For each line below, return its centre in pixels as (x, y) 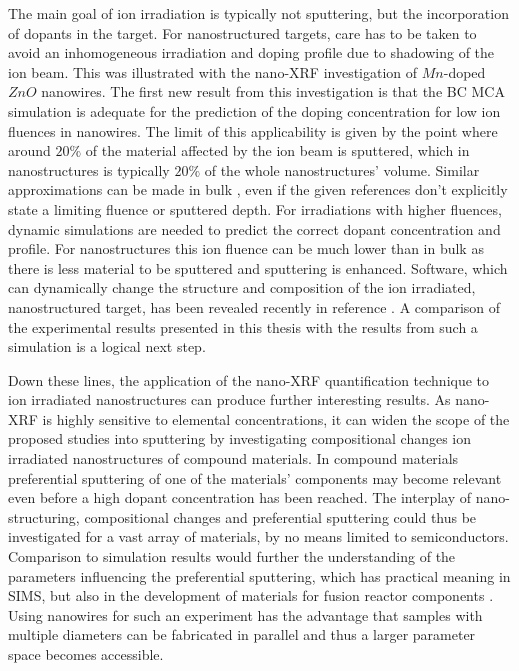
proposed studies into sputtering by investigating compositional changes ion (240, 438)
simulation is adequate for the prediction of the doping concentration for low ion (254, 110)
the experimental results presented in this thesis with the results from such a (243, 326)
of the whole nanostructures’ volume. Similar (342, 169)
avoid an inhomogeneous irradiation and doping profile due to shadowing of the (251, 52)
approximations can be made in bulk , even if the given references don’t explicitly (258, 189)
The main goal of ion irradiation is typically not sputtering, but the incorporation (258, 13)
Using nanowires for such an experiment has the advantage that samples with (245, 614)
